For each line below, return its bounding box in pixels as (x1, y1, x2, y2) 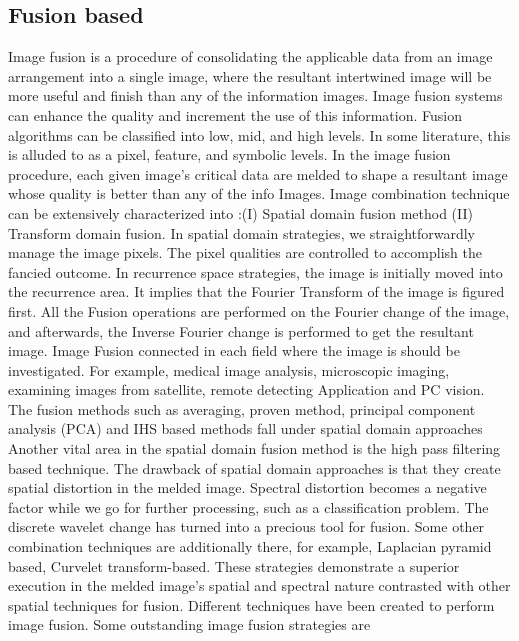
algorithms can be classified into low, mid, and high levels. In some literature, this (8, 124, 511, 145)
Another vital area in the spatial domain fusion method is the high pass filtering (8, 438, 501, 459)
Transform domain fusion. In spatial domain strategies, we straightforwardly (8, 222, 476, 243)
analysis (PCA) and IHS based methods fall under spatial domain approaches (8, 418, 483, 439)
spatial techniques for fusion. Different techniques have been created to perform (8, 594, 495, 615)
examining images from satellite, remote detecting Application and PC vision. (8, 379, 485, 400)
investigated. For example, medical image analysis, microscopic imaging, (8, 359, 450, 380)
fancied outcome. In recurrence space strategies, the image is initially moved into (8, 261, 503, 282)
